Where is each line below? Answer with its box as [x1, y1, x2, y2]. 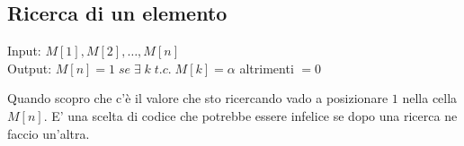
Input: [7, 41, 41, 60]
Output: [7, 58, 52, 77]
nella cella [402, 89, 458, 107]
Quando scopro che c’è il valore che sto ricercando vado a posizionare [7, 89, 388, 107]
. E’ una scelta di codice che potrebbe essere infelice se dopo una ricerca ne [43, 106, 458, 125]
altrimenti [239, 58, 294, 77]
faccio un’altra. [7, 124, 90, 142]
